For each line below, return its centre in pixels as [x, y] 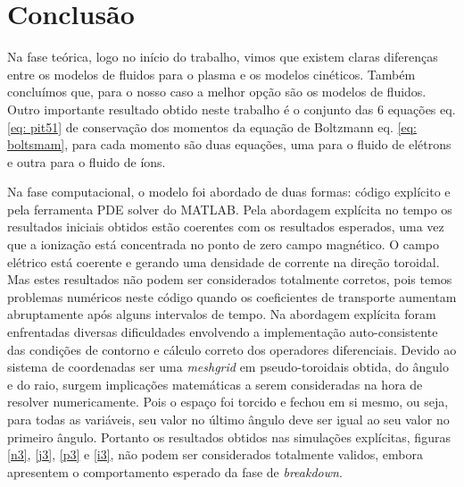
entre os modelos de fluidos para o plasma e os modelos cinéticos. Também [211, 74]
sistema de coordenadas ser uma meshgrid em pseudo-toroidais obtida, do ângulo [228, 367]
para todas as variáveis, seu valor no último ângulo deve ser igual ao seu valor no [228, 419]
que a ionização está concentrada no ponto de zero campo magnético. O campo [223, 244]
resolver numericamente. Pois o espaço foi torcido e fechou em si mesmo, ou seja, [228, 402]
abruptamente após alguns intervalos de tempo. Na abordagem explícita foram [222, 314]
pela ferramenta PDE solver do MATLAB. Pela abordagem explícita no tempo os [230, 209]
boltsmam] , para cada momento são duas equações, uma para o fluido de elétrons [229, 144]
